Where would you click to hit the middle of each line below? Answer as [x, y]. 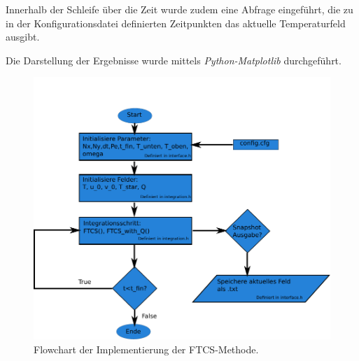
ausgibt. [23, 37]
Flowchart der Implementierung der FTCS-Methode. [146, 349]
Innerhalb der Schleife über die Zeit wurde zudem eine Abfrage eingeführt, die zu [179, 9]
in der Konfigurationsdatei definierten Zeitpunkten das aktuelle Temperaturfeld [176, 23]
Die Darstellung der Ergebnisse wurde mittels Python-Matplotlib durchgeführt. [174, 60]
